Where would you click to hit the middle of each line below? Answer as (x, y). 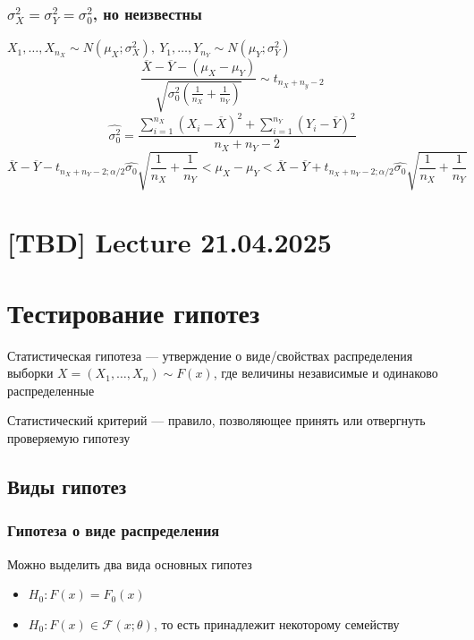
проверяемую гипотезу (69, 438)
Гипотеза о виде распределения (114, 530)
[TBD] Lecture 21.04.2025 (169, 242)
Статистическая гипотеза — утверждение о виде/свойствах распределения (210, 355)
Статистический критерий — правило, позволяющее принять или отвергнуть (216, 420)
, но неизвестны (147, 13)
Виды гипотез (67, 486)
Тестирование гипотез (134, 312)
